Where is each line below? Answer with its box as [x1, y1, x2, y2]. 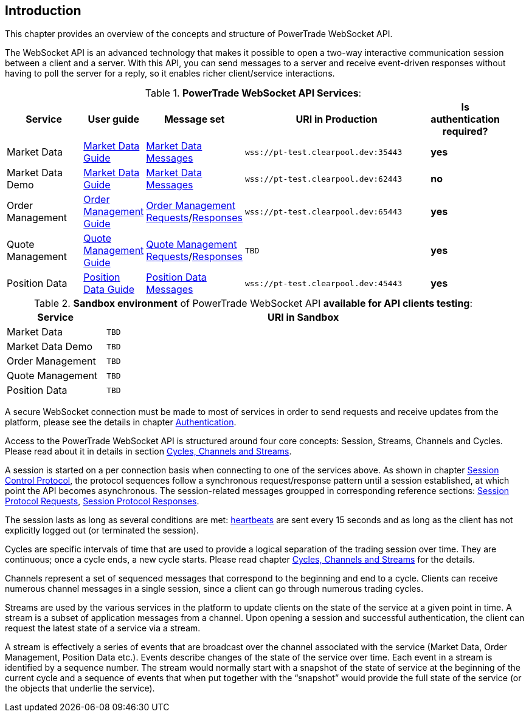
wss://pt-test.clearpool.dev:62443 [244, 174, 403, 184]
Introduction [5, 3, 81, 18]
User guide [88, 113, 140, 126]
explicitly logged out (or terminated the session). [5, 525, 199, 536]
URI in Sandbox [267, 311, 339, 324]
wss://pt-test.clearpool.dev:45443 [244, 278, 403, 288]
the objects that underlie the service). [5, 683, 155, 694]
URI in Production [296, 113, 378, 126]
